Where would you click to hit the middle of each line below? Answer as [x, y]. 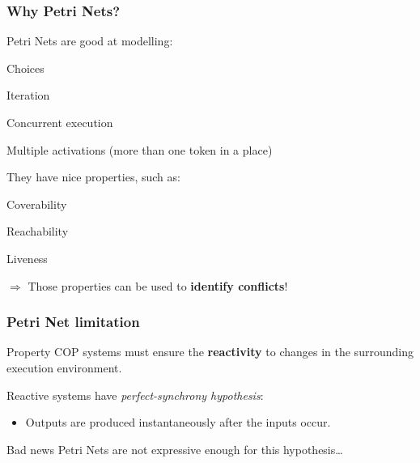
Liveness [27, 258]
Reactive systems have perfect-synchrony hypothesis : [135, 395]
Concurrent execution [60, 122]
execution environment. [64, 367]
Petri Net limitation [73, 322]
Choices [25, 68]
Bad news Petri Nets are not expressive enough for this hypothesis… [175, 449]
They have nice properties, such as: [93, 177]
